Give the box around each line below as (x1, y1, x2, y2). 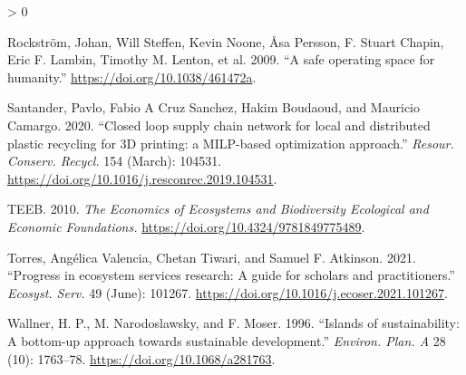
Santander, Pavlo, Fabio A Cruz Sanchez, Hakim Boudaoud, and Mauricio (7, 98, 420, 117)
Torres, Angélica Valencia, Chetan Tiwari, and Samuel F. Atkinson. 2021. (7, 247, 416, 266)
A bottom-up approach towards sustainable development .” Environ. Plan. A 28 (7, 331, 446, 350)
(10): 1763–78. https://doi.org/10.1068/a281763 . (7, 349, 276, 368)
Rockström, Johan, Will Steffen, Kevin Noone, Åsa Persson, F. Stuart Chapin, (7, 32, 444, 51)
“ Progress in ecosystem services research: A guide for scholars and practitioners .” (7, 265, 455, 284)
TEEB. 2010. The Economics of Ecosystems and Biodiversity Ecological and (7, 199, 429, 218)
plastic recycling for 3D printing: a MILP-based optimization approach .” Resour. (7, 133, 454, 152)
